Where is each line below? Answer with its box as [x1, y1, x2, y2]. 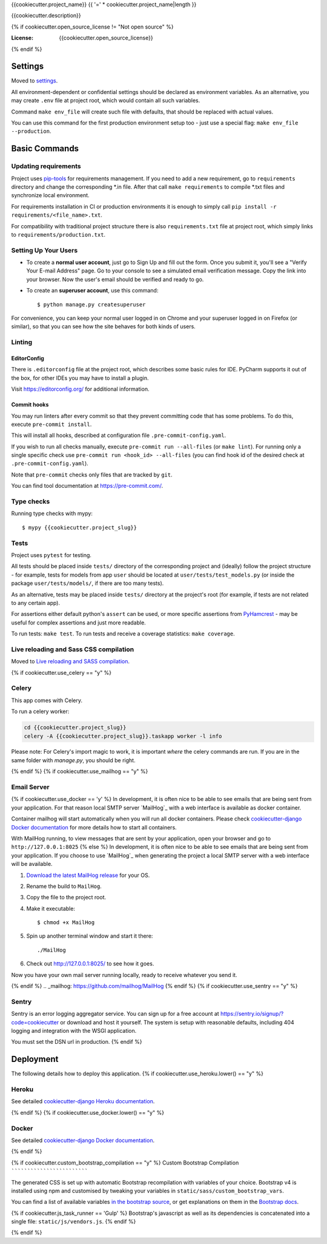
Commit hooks [11, 401, 49, 408]
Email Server [11, 783, 50, 791]
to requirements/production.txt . [11, 231, 106, 238]
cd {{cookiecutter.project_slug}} [24, 724, 127, 731]
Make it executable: [26, 905, 76, 912]
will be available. [11, 860, 53, 868]
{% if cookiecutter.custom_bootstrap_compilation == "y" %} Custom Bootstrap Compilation [11, 1159, 239, 1166]
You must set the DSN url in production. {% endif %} [11, 1038, 142, 1046]
